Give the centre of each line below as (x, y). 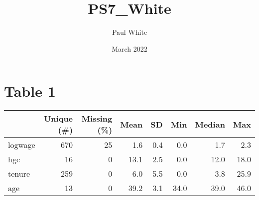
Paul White (129, 32)
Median (210, 124)
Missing (97, 119)
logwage (22, 145)
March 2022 (129, 48)
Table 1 (30, 91)
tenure (19, 174)
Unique (59, 119)
